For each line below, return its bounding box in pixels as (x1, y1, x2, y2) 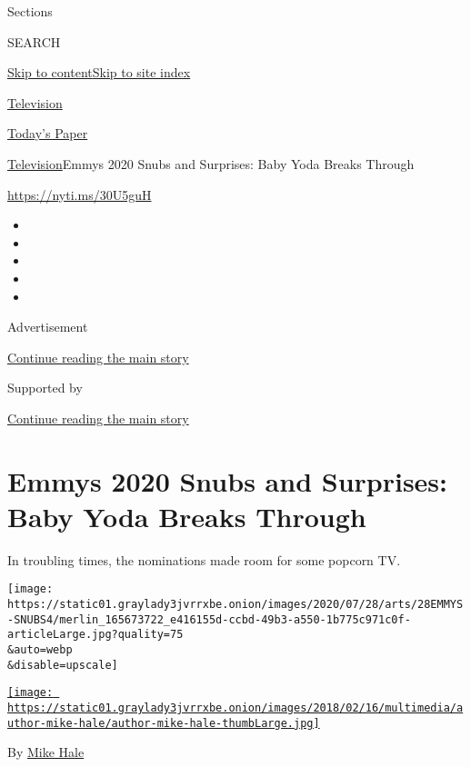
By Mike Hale (7, 742, 85, 762)
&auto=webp (7, 643, 73, 657)
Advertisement (7, 317, 88, 336)
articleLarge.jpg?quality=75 (7, 628, 184, 642)
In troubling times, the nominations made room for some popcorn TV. (7, 550, 401, 569)
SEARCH (7, 32, 61, 51)
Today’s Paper (7, 124, 88, 143)
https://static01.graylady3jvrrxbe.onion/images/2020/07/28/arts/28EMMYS (7, 598, 464, 612)
